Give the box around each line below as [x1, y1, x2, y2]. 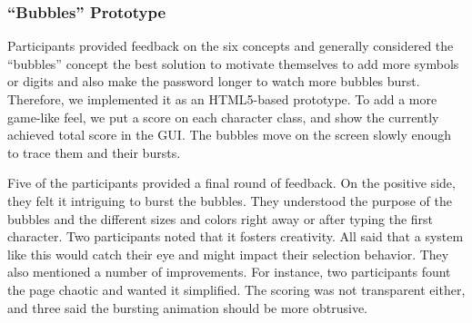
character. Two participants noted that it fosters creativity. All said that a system [7, 227, 464, 246]
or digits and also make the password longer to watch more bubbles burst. [7, 72, 420, 91]
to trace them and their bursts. [7, 142, 181, 161]
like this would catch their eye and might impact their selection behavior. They [7, 244, 449, 263]
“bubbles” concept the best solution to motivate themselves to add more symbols [7, 54, 459, 73]
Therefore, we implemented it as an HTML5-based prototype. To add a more [7, 90, 437, 108]
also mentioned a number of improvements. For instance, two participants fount [7, 262, 451, 281]
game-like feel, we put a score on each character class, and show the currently [7, 107, 439, 126]
